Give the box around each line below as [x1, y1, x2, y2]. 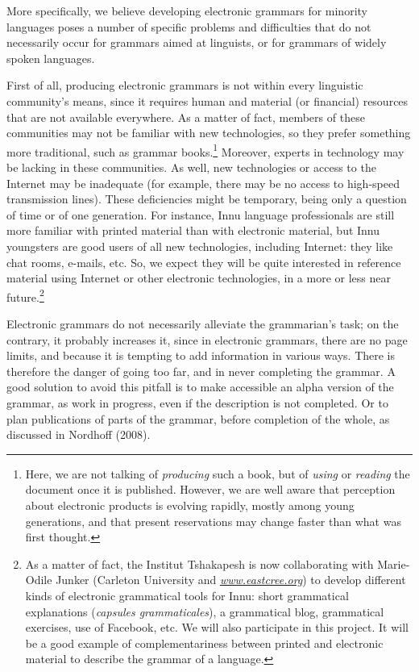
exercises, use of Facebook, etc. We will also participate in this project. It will [25, 619, 409, 636]
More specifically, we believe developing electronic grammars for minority [6, 2, 367, 19]
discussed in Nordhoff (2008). [6, 426, 151, 443]
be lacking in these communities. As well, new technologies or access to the [6, 159, 376, 175]
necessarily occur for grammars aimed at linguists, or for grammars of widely [6, 34, 387, 51]
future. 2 [6, 286, 44, 305]
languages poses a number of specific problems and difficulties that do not [6, 18, 371, 35]
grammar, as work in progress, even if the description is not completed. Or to [6, 394, 388, 411]
